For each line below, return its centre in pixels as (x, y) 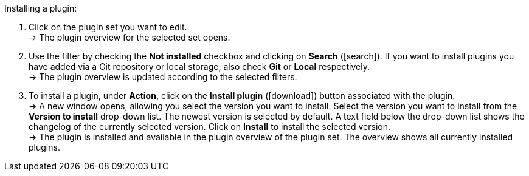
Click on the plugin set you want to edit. (108, 27)
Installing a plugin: (41, 8)
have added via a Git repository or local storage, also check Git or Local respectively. (199, 66)
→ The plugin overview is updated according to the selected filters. (163, 77)
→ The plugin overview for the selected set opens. (130, 37)
